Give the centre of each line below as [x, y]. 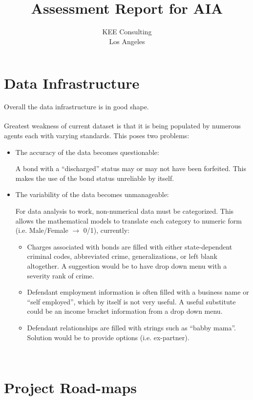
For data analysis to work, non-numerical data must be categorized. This [125, 211]
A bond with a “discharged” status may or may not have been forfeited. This [131, 168]
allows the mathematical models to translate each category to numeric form [128, 220]
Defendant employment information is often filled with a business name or [138, 292]
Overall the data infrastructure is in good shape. [76, 107]
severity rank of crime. [61, 275]
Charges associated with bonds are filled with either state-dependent [130, 246]
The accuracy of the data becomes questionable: [87, 152]
